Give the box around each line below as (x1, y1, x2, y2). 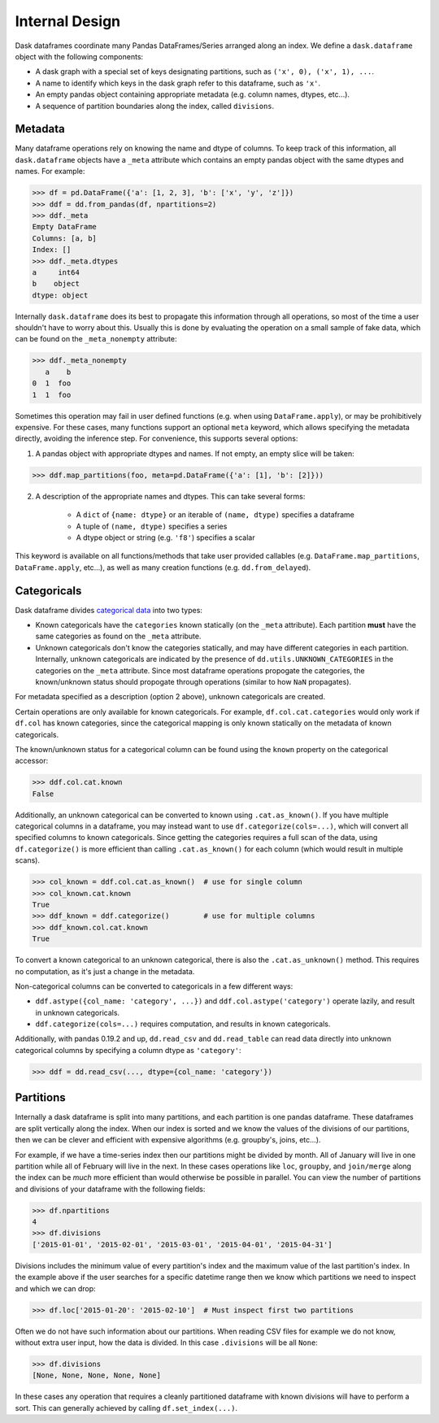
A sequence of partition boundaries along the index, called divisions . (35, 101, 275, 111)
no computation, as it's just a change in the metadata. (15, 966, 195, 976)
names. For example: (15, 167, 85, 176)
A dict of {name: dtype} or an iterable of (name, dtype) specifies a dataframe (76, 510, 355, 520)
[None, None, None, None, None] (32, 1371, 162, 1380)
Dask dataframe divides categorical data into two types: (15, 605, 203, 615)
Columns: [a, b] (32, 233, 98, 243)
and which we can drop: (15, 1283, 97, 1293)
